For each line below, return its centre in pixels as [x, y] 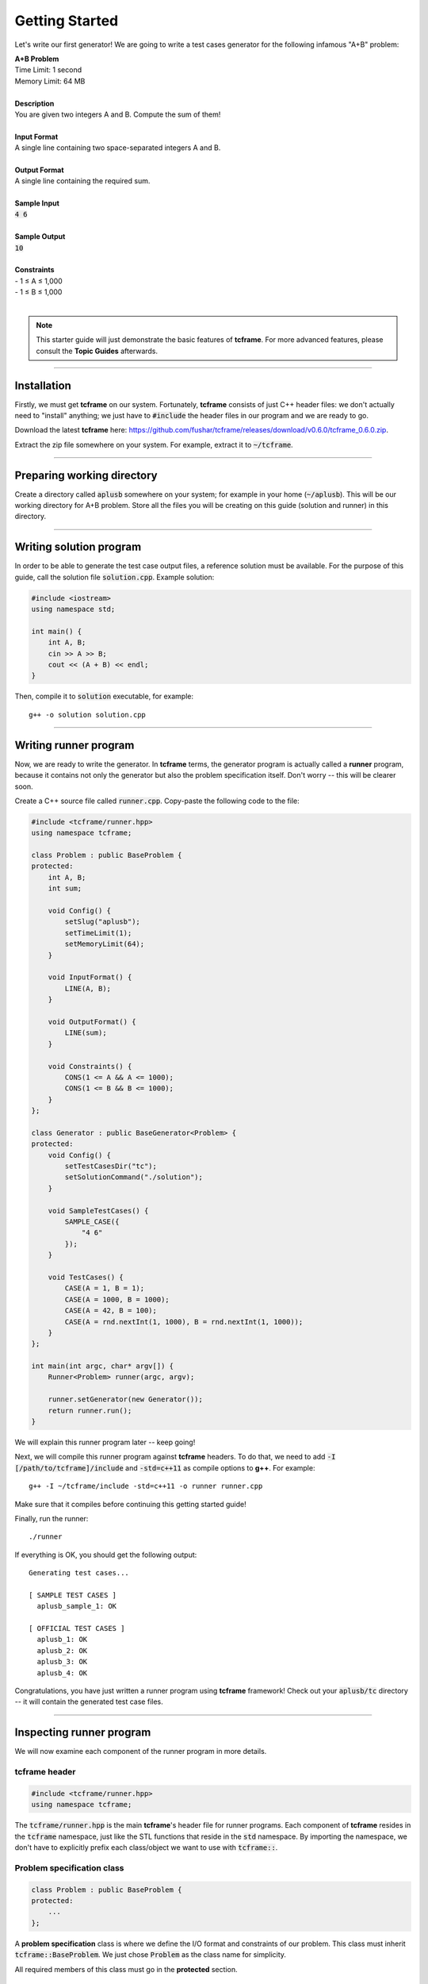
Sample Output [40, 236]
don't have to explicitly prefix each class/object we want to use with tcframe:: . [146, 1848]
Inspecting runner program [83, 1733]
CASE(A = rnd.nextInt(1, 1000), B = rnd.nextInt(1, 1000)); [184, 1322]
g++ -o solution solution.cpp [88, 715]
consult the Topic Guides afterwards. [97, 351]
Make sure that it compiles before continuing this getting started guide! [131, 1504]
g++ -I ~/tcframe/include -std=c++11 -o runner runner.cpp [146, 1486]
